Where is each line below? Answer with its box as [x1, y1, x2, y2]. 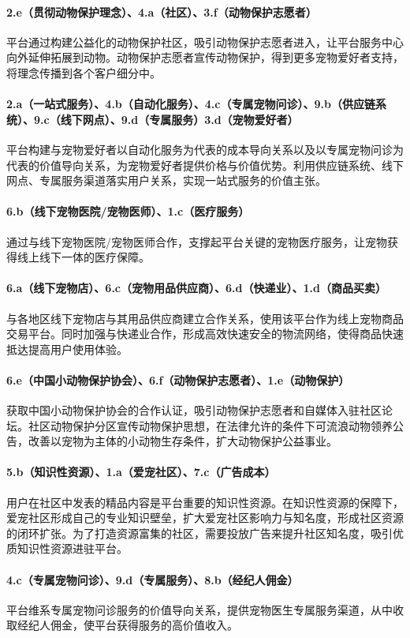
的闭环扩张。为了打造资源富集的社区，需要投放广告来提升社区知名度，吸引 [6, 524, 393, 541]
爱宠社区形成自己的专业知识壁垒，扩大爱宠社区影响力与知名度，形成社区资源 [6, 509, 404, 526]
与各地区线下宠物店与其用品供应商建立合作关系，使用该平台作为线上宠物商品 [6, 310, 404, 326]
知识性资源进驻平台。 [17, 540, 128, 557]
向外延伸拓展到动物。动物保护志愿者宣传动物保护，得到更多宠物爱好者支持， [6, 49, 404, 66]
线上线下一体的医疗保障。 [17, 249, 150, 265]
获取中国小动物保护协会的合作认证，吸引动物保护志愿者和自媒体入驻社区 [6, 402, 382, 418]
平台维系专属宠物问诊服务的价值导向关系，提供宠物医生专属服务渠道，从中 [6, 601, 393, 617]
